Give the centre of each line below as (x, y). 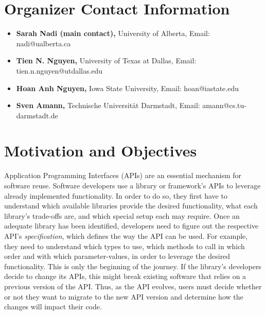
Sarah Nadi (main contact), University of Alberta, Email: (113, 33)
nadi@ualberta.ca (43, 43)
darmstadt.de (37, 115)
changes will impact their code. (53, 307)
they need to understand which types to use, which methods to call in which (125, 246)
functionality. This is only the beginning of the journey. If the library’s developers (133, 266)
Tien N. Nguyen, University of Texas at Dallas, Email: (106, 60)
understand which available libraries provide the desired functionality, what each (131, 206)
